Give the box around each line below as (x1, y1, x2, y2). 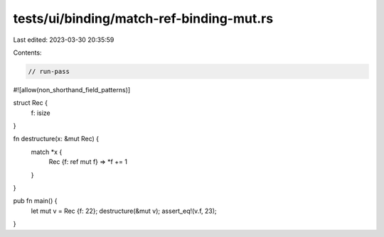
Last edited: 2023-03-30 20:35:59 (13, 35, 114, 44)
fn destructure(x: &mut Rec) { (13, 135, 100, 143)
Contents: (13, 48, 42, 57)
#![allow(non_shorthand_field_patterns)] (13, 85, 131, 94)
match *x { (31, 148, 63, 156)
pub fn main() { (13, 197, 58, 205)
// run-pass (28, 67, 70, 75)
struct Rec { (13, 99, 48, 107)
